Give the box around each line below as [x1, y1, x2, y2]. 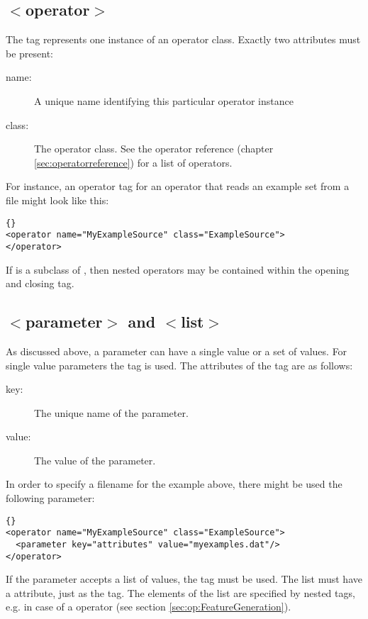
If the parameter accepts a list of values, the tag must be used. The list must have [6, 571, 362, 586]
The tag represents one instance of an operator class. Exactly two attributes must [6, 32, 361, 47]
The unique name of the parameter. [34, 405, 189, 420]
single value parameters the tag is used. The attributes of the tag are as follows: [6, 357, 353, 372]
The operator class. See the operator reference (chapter [34, 141, 274, 156]
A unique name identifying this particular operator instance [34, 93, 294, 108]
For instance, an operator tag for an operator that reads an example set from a [6, 179, 350, 194]
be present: [6, 45, 54, 60]
